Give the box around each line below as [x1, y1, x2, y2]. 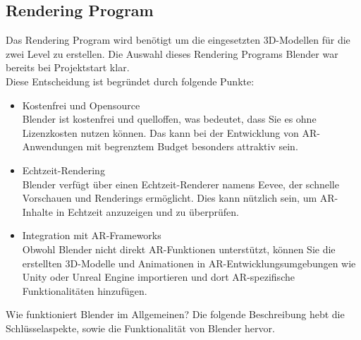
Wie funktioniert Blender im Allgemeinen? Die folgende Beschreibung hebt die [6, 307, 345, 322]
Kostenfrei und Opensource [22, 97, 140, 112]
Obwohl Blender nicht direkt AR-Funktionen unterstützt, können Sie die [22, 241, 336, 256]
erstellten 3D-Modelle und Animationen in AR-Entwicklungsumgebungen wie [22, 255, 356, 270]
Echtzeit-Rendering [22, 162, 105, 177]
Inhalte [22, 204, 53, 219]
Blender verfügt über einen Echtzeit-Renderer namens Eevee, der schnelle [22, 176, 339, 191]
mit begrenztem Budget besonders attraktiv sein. [86, 139, 298, 154]
